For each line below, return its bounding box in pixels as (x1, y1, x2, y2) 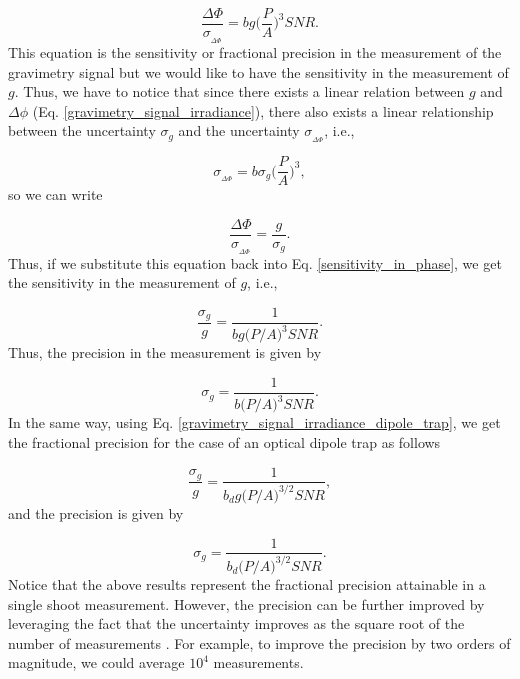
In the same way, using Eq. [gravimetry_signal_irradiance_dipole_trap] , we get (8, 412, 501, 433)
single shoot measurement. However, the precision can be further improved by (8, 593, 485, 614)
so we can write (8, 184, 103, 205)
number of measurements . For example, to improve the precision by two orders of (8, 632, 511, 653)
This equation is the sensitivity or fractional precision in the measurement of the (8, 41, 502, 62)
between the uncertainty (8, 120, 156, 141)
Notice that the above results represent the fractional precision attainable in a (8, 573, 486, 594)
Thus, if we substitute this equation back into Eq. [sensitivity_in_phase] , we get (8, 252, 502, 273)
